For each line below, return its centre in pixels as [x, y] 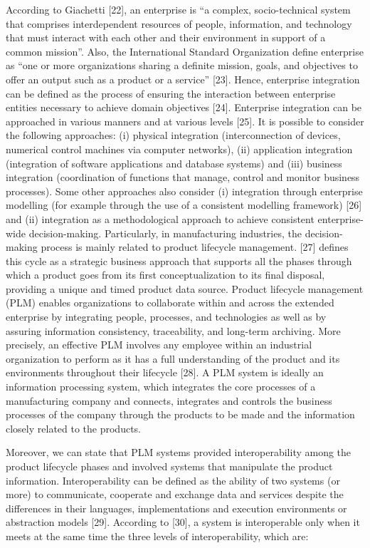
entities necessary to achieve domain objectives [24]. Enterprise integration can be [184, 107]
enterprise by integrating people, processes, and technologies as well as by [166, 317]
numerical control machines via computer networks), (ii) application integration [179, 149]
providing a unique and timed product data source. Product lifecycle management [185, 288]
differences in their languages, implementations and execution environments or [176, 508]
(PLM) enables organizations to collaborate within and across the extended [170, 303]
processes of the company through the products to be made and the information [180, 414]
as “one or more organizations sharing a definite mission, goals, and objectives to [182, 65]
